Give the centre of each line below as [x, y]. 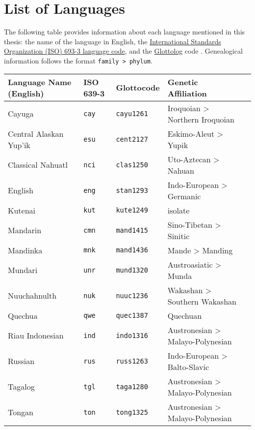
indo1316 [132, 335]
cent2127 [132, 139]
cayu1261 [132, 113]
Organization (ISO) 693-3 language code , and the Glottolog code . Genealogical [123, 51]
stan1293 [132, 190]
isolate [178, 210]
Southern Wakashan [202, 301]
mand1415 [132, 230]
